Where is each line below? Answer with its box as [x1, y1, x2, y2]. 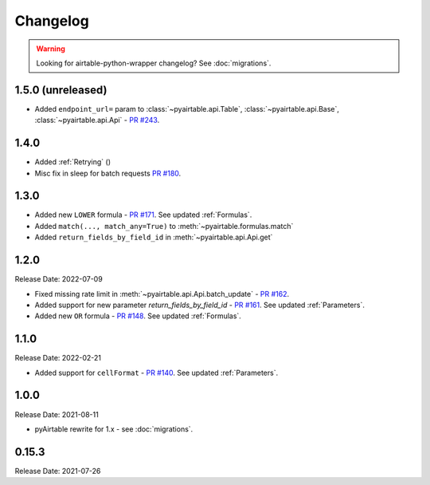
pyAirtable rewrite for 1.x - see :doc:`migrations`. [34, 424, 193, 434]
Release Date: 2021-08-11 [14, 409, 99, 419]
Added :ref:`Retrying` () [34, 157, 111, 167]
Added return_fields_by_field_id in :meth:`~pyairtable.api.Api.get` [34, 232, 273, 242]
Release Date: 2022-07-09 [14, 274, 103, 284]
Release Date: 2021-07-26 [14, 466, 101, 475]
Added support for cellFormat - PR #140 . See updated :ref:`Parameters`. [34, 368, 279, 377]
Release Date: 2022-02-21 [14, 353, 102, 363]
